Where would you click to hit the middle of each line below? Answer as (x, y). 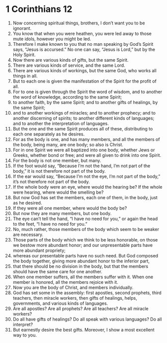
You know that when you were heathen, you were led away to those (82, 33)
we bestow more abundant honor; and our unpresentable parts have (83, 245)
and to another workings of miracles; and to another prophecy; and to (84, 113)
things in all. (25, 76)
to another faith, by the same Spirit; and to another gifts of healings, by (85, 102)
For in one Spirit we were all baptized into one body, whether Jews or (84, 150)
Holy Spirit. (24, 55)
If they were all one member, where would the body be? (70, 208)
